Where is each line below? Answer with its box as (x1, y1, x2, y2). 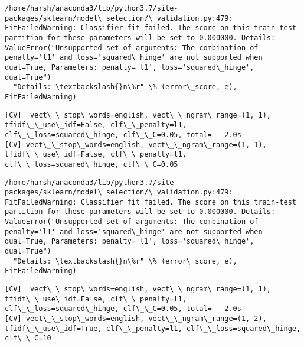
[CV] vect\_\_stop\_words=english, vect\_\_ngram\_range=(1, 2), (5, 314, 267, 323)
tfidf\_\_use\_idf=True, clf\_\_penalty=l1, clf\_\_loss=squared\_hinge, (5, 324, 301, 333)
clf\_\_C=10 (5, 334, 51, 343)
